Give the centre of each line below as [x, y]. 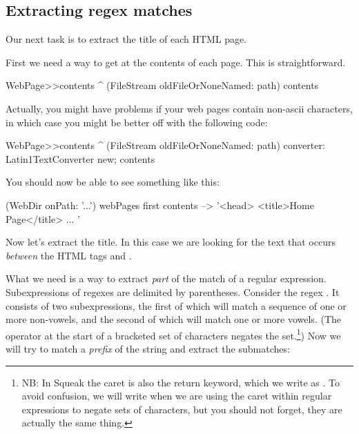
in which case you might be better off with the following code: [137, 122]
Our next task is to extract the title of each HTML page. [126, 39]
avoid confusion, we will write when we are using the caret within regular [177, 396]
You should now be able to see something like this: [113, 182]
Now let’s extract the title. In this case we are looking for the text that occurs [171, 242]
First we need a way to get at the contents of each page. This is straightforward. [176, 62]
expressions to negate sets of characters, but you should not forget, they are [182, 409]
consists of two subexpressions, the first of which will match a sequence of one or [176, 305]
